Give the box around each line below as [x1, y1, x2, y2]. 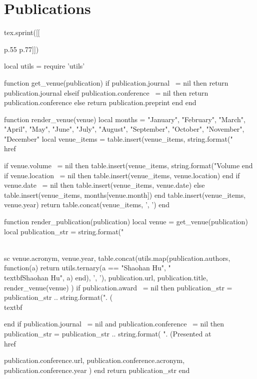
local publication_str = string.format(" [4, 226, 124, 236]
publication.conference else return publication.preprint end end [4, 97, 196, 108]
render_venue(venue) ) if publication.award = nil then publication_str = [4, 282, 232, 292]
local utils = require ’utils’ [4, 61, 85, 71]
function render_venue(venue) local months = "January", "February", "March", [4, 114, 245, 124]
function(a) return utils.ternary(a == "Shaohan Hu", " [4, 262, 171, 273]
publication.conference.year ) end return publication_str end [4, 364, 190, 375]
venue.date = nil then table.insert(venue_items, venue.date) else [4, 180, 205, 190]
